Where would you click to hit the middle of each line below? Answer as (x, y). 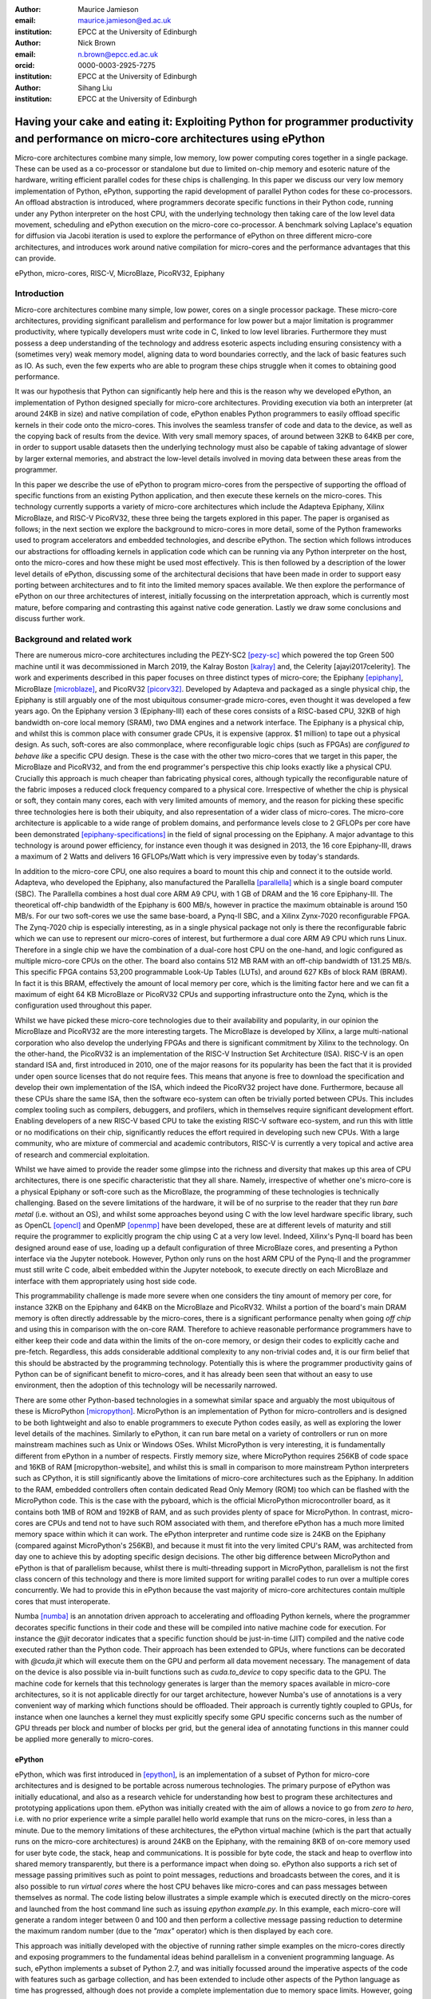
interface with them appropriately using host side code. (106, 1281)
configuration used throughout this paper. (83, 1005)
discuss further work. (50, 619)
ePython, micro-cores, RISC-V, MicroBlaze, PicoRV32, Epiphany (120, 273)
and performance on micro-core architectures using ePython (170, 139)
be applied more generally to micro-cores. (84, 1739)
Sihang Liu (95, 87)
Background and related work (73, 639)
